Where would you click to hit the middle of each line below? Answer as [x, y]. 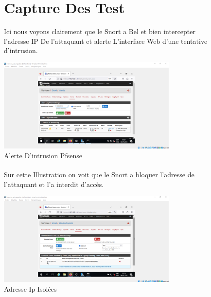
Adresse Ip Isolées [30, 289]
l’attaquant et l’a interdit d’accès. [54, 184]
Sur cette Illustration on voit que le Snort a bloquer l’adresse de [99, 175]
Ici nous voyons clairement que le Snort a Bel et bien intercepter [100, 31]
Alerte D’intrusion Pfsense [43, 155]
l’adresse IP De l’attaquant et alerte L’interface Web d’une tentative [106, 41]
